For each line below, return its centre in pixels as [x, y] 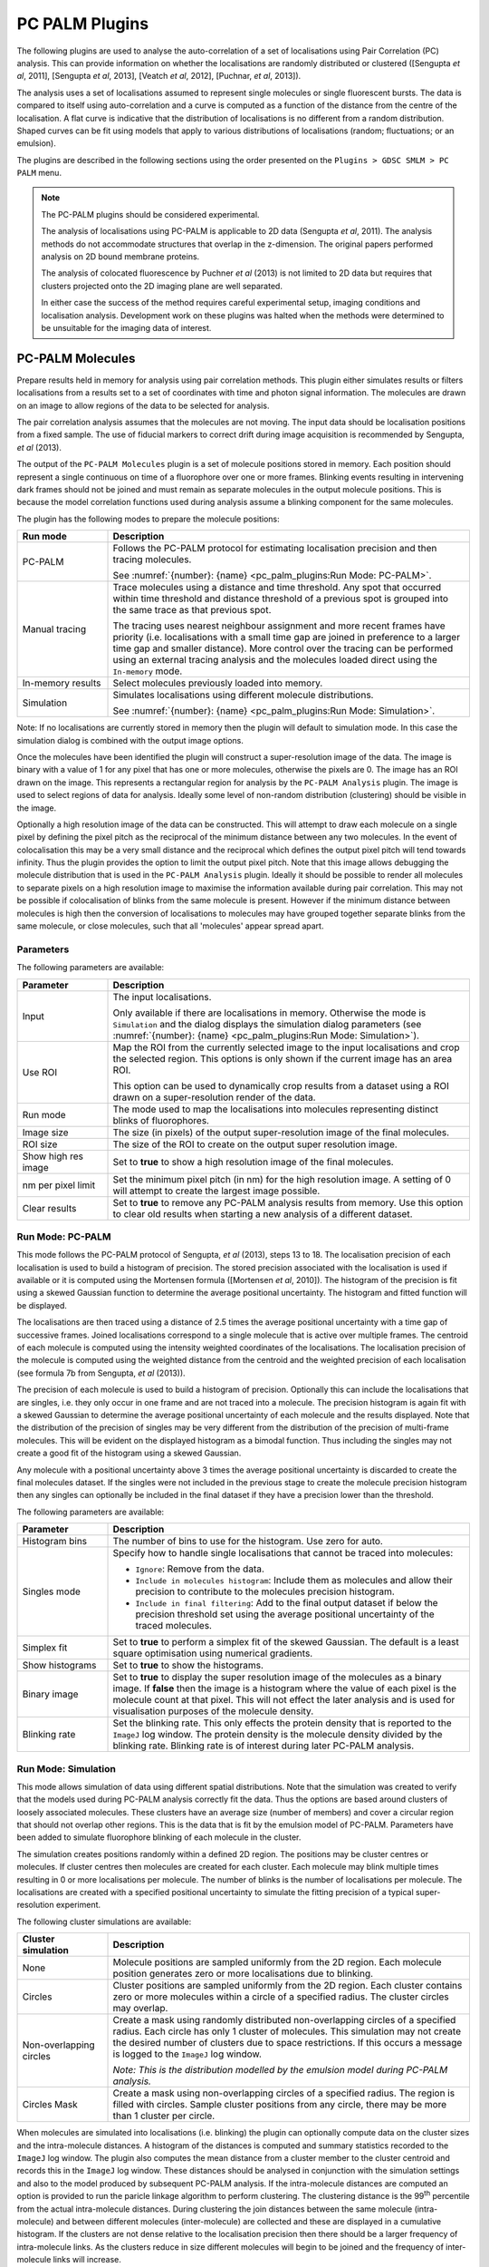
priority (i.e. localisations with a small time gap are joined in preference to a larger [287, 637]
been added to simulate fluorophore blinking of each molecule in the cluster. [159, 1837]
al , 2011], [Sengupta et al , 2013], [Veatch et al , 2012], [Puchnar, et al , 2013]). [159, 76]
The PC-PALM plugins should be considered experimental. [150, 214]
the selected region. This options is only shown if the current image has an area [283, 1058]
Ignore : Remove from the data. [200, 1569]
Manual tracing [54, 629]
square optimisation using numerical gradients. [213, 1653]
